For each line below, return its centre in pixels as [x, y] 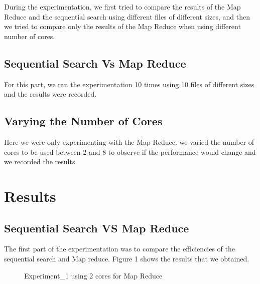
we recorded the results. [41, 162]
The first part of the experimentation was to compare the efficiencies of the [119, 249]
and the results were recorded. [50, 94]
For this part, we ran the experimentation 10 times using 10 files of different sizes [129, 84]
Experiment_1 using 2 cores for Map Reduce [93, 275]
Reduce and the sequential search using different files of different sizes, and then [127, 16]
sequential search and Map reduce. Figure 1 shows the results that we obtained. [127, 258]
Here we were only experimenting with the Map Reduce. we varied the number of [129, 141]
